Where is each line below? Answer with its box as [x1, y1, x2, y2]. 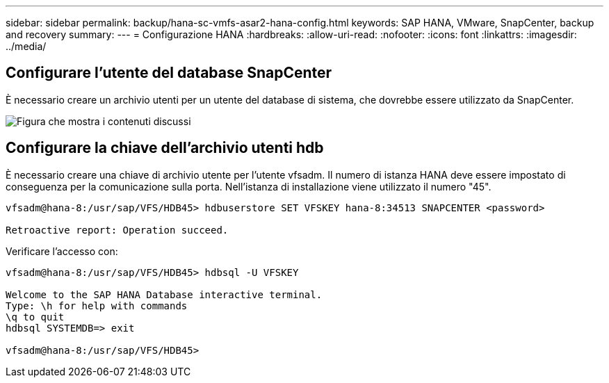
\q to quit [6, 311, 65, 323]
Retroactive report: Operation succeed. [6, 224, 229, 236]
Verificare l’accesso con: [6, 245, 118, 257]
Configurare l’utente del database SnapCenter [6, 64, 332, 82]
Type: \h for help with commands [6, 300, 188, 311]
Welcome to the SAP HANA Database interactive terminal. [6, 288, 323, 300]
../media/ [6, 40, 47, 52]
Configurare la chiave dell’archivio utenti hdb [6, 139, 324, 157]
